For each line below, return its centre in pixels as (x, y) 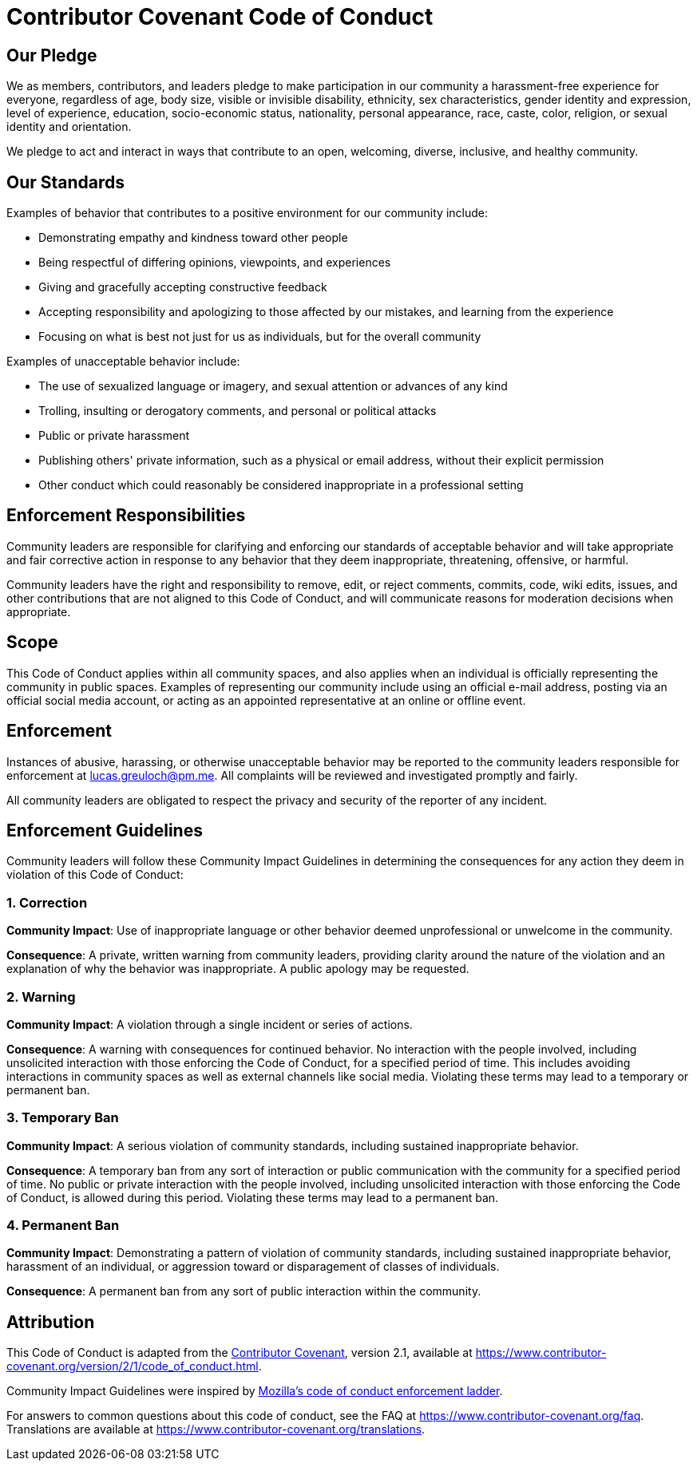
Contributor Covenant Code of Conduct (220, 17)
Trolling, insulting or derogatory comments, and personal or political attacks (238, 411)
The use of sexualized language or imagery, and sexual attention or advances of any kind (273, 386)
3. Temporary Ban (63, 1118)
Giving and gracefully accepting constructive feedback (183, 287)
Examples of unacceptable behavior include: (123, 362)
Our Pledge (52, 55)
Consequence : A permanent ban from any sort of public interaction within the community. (244, 1291)
